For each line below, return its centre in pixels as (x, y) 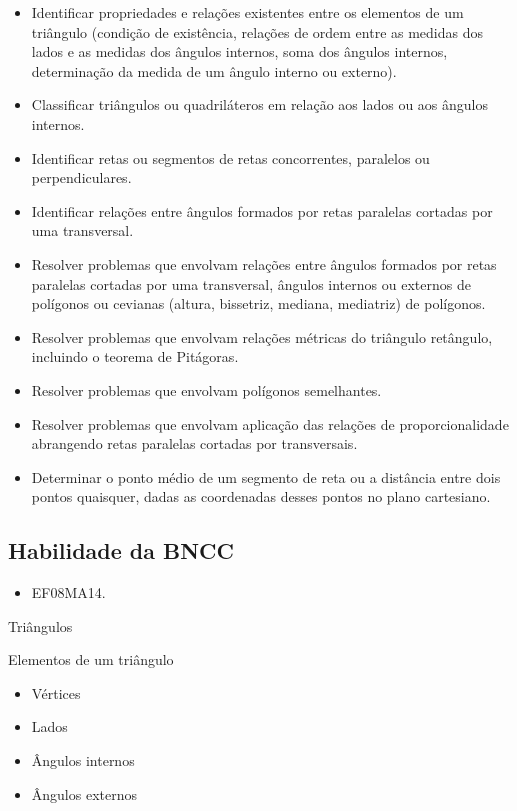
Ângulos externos (84, 793)
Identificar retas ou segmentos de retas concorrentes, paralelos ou (230, 157)
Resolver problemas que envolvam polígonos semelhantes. (206, 389)
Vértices (56, 692)
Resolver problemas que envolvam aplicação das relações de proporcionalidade (270, 423)
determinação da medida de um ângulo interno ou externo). (214, 70)
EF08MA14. (68, 592)
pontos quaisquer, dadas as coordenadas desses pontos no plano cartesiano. (261, 496)
